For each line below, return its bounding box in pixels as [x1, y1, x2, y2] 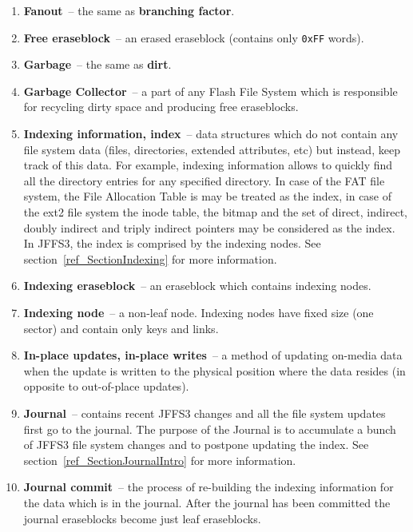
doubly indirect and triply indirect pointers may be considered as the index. [23, 219, 395, 236]
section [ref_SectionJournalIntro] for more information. [23, 451, 296, 468]
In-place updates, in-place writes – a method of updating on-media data [23, 347, 403, 363]
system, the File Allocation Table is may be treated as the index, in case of [23, 188, 392, 204]
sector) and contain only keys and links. [23, 320, 219, 336]
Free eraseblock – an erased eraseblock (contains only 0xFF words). [23, 29, 364, 46]
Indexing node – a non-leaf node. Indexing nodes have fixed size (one [23, 304, 374, 320]
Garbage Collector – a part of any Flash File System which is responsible [23, 82, 398, 99]
